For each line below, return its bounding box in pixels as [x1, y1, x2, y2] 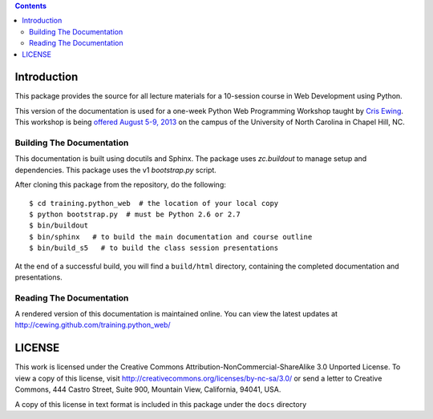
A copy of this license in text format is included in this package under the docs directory [14, 399, 307, 409]
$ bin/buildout [29, 221, 89, 230]
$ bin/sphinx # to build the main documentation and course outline [29, 232, 313, 241]
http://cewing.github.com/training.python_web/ [14, 320, 172, 330]
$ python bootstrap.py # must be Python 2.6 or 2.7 [29, 209, 241, 219]
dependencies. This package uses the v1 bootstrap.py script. [14, 165, 216, 175]
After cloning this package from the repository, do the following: [14, 180, 226, 190]
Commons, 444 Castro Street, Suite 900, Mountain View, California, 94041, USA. [14, 385, 281, 394]
